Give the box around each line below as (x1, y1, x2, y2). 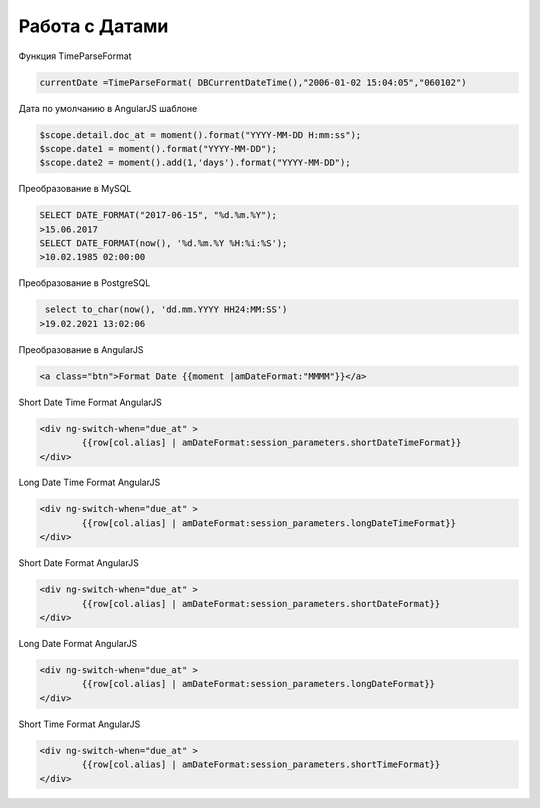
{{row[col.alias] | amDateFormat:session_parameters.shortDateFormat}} (81, 598, 441, 609)
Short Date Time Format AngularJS (18, 396, 162, 408)
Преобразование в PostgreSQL (18, 277, 151, 289)
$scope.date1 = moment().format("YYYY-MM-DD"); (39, 143, 277, 154)
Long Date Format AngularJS (18, 637, 138, 649)
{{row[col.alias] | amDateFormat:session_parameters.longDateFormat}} (81, 678, 435, 690)
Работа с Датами (18, 15, 169, 37)
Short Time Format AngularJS (18, 718, 141, 730)
